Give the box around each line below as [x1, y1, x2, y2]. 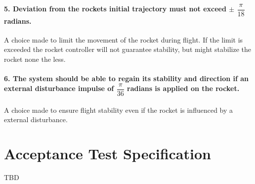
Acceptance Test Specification [4, 143, 211, 163]
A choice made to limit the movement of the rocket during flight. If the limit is [4, 34, 243, 45]
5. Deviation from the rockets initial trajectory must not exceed [4, 3, 226, 14]
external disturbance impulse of [4, 83, 114, 93]
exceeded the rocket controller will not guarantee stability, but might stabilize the [4, 44, 252, 54]
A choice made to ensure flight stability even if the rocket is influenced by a [4, 104, 233, 115]
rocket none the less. [4, 54, 66, 64]
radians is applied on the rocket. [127, 83, 240, 93]
